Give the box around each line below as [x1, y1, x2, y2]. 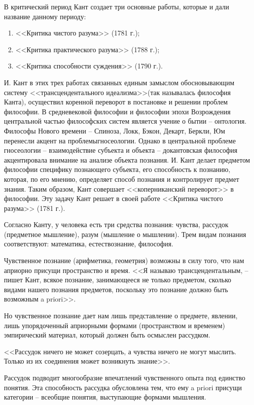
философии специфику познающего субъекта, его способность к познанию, [4, 164, 230, 174]
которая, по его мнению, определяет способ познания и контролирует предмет [4, 173, 239, 184]
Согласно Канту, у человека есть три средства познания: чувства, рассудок [4, 219, 229, 230]
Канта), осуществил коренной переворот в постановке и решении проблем [4, 97, 228, 107]
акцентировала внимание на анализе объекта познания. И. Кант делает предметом [4, 154, 250, 165]
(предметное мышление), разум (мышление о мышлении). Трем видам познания [4, 229, 246, 239]
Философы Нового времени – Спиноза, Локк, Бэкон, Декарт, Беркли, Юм [4, 125, 225, 135]
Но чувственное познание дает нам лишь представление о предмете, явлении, [4, 310, 238, 321]
